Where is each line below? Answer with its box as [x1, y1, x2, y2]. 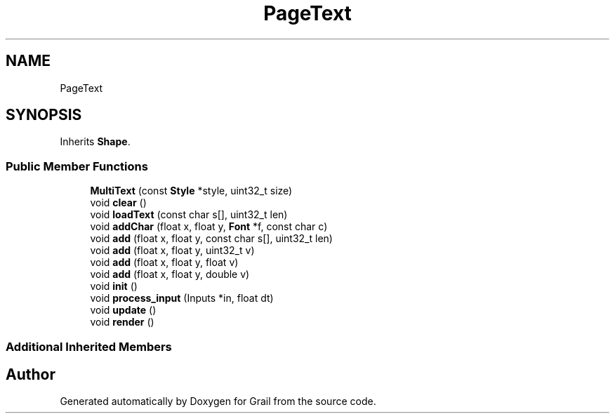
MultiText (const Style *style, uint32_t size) [90, 185, 293, 197]
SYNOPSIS [6, 106, 82, 124]
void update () [90, 304, 157, 317]
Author [6, 365, 55, 383]
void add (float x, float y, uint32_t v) [90, 244, 255, 257]
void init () [90, 280, 138, 293]
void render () [90, 316, 154, 328]
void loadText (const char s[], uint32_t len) [90, 208, 288, 221]
